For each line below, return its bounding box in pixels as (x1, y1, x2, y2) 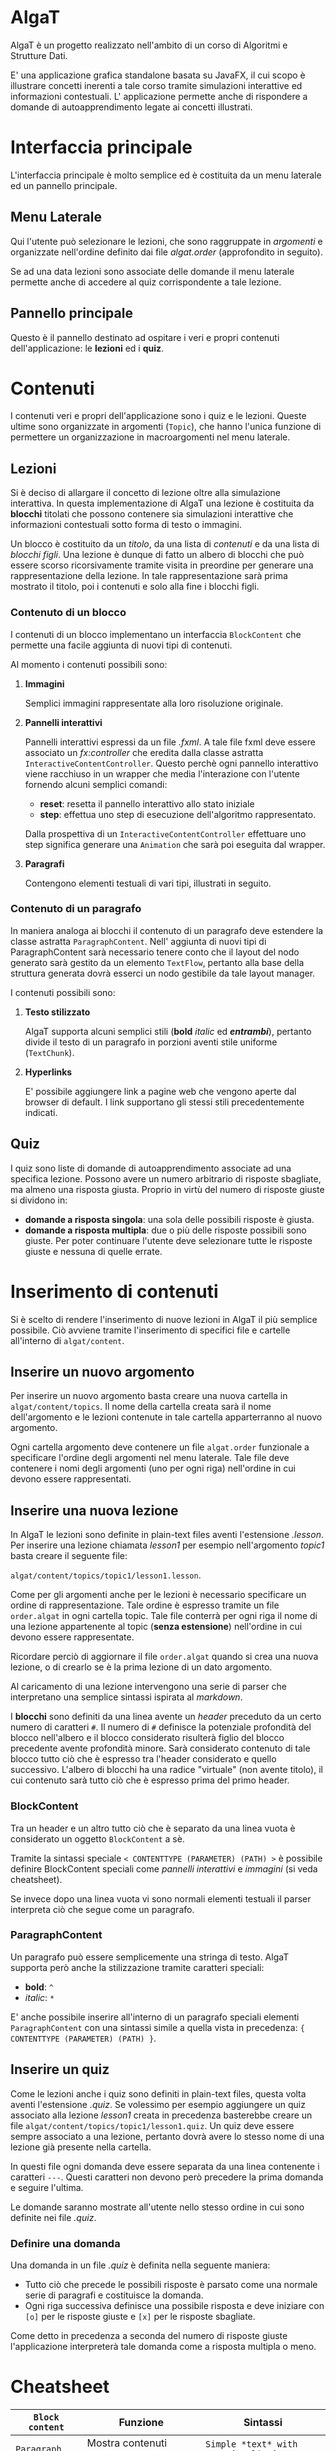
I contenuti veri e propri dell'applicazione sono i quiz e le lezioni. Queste (10, 410, 307, 422)
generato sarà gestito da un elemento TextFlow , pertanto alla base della (10, 956, 305, 968)
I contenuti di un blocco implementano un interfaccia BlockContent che (10, 628, 302, 640)
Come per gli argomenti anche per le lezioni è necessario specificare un (10, 1589, 307, 1601)
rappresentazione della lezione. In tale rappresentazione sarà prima (10, 570, 288, 582)
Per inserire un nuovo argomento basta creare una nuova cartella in (10, 1390, 288, 1402)
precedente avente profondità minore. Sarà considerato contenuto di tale (10, 1742, 311, 1755)
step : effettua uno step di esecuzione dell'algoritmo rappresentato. (39, 808, 317, 820)
